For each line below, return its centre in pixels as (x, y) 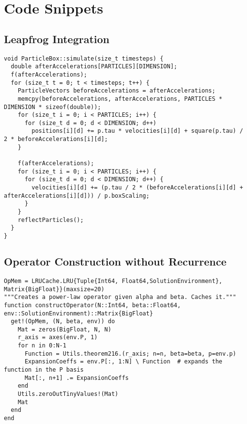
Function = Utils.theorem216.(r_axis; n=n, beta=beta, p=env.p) (130, 353)
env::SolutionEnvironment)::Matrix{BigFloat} (78, 313)
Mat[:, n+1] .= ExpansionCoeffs (77, 378)
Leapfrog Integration (57, 39)
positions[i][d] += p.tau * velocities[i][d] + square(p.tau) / (137, 131)
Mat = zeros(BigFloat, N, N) (64, 329)
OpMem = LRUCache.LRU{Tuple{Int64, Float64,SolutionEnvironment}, (113, 281)
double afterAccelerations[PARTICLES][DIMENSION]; (94, 67)
